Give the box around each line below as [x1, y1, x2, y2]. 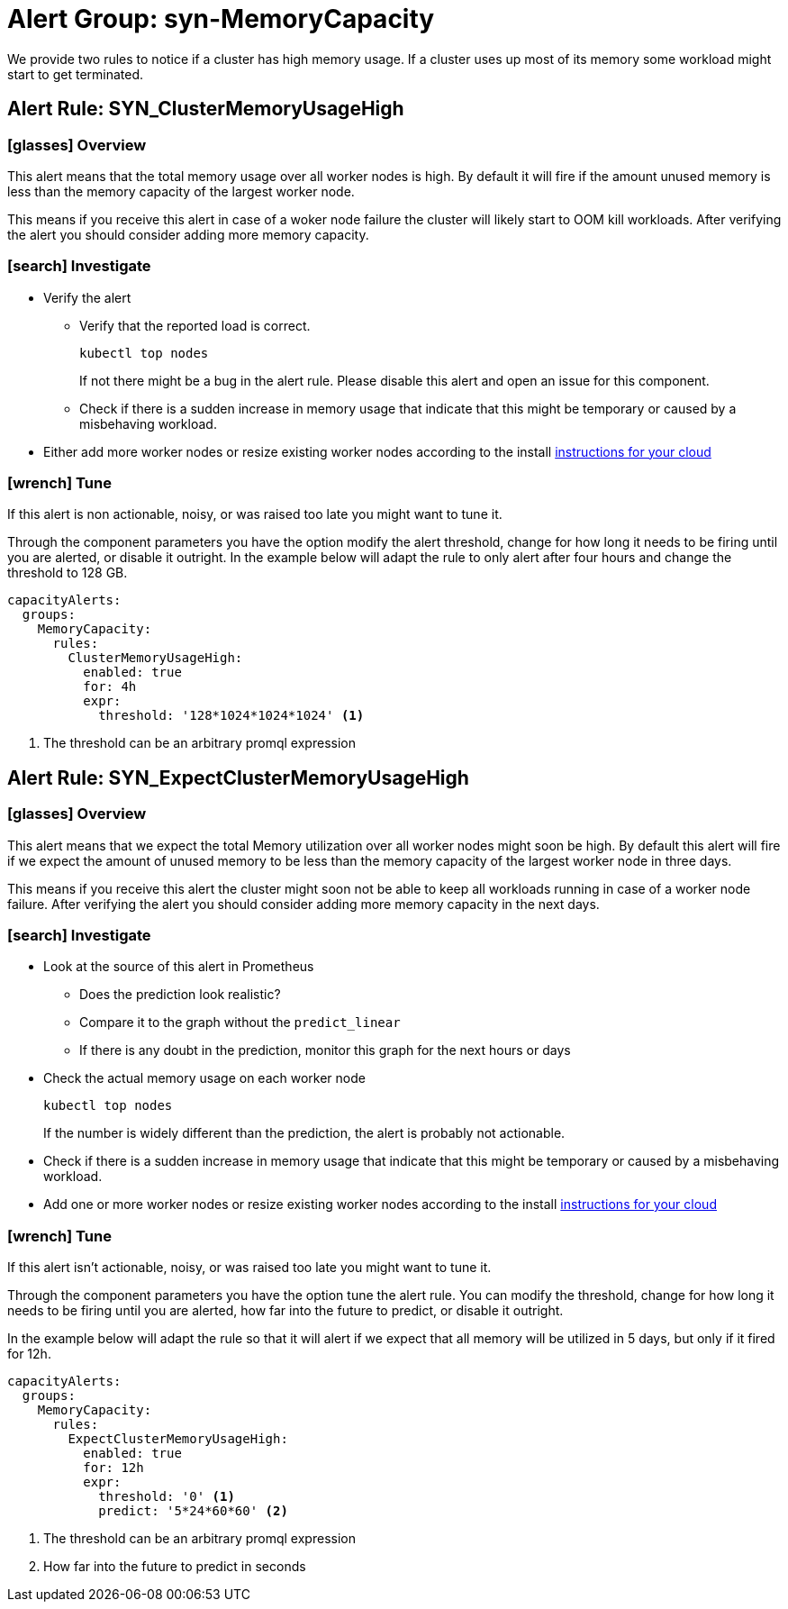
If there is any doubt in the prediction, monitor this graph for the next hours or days [79, 1042, 571, 1059]
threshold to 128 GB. [7, 565, 128, 581]
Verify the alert [43, 289, 131, 305]
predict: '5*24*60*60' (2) [98, 1504, 288, 1519]
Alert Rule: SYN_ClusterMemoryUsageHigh [7, 97, 404, 121]
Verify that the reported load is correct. [79, 317, 311, 333]
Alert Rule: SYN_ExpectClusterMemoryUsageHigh [7, 766, 469, 789]
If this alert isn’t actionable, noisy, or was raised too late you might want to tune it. [7, 1259, 492, 1276]
